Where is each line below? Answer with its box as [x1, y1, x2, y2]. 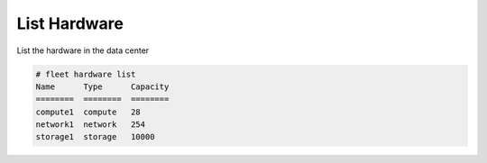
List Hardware [16, 14, 124, 33]
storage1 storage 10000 [35, 131, 155, 142]
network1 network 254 [35, 120, 146, 130]
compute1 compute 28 [35, 106, 142, 117]
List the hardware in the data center [16, 45, 150, 56]
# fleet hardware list [35, 68, 136, 79]
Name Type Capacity [35, 81, 170, 92]
